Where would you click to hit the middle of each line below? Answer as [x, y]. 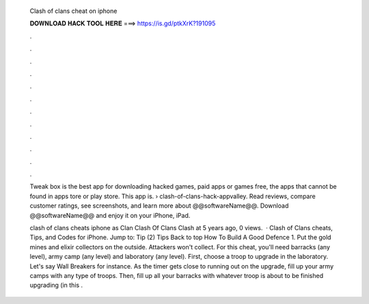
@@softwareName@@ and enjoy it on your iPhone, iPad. [110, 215]
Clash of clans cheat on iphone [73, 11]
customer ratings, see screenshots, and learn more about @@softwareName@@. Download [159, 206]
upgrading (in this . [56, 285]
